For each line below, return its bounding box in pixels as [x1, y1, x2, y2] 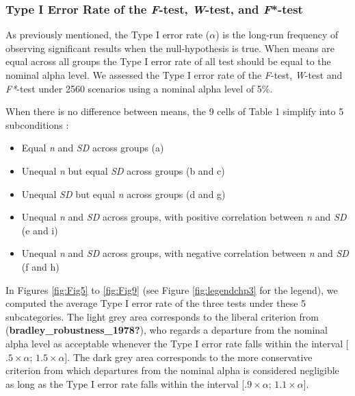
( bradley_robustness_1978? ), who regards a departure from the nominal [5, 323, 328, 337]
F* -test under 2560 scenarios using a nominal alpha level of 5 [5, 81, 262, 95]
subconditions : [5, 117, 69, 132]
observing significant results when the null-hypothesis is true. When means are [5, 40, 335, 55]
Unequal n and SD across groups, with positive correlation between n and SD [21, 210, 347, 224]
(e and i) [21, 223, 58, 237]
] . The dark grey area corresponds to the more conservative [64, 349, 313, 364]
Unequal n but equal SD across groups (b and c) [21, 163, 225, 177]
